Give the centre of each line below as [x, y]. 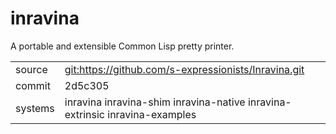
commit [33, 85]
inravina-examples [152, 114]
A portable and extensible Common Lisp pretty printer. [122, 46]
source [31, 69]
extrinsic [84, 114]
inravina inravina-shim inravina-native [155, 102]
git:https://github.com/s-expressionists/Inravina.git [184, 69]
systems [35, 108]
